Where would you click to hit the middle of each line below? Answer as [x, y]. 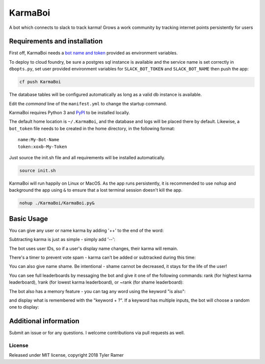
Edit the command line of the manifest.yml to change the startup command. [88, 103]
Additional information [44, 321]
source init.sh [38, 170]
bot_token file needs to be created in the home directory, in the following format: [92, 128]
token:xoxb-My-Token [42, 146]
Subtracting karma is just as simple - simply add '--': [62, 240]
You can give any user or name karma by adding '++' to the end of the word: [86, 230]
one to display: [24, 307]
